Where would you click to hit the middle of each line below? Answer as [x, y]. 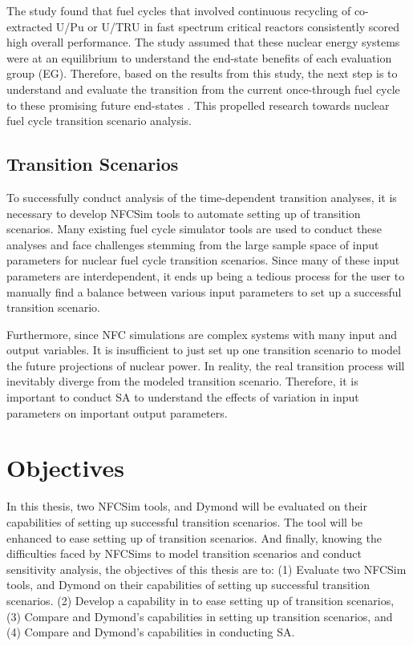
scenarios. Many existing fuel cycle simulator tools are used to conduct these [194, 229]
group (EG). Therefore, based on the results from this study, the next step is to [202, 73]
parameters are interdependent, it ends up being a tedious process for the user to [206, 275]
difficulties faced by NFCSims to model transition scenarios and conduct [184, 553]
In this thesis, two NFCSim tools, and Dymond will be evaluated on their [187, 506]
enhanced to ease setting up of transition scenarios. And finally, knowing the [194, 537]
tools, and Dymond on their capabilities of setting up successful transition [188, 585]
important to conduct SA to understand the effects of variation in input [183, 397]
